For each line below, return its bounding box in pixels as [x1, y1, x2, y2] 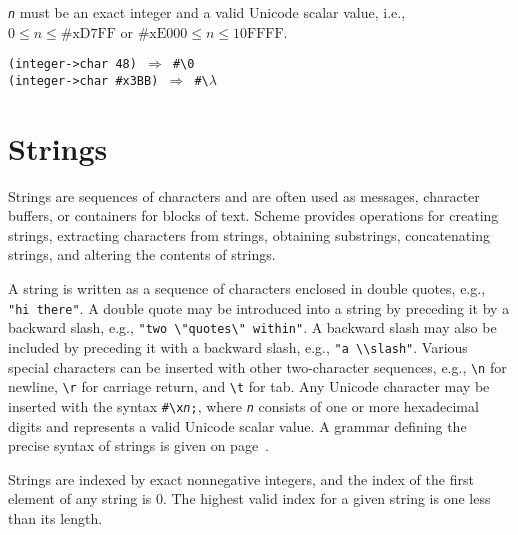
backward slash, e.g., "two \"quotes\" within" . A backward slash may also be [8, 317, 497, 338]
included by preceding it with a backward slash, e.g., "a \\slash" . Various [8, 336, 468, 357]
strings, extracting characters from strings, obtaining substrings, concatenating [8, 224, 490, 245]
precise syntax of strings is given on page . [8, 435, 270, 456]
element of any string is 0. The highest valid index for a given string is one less [8, 488, 491, 509]
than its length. [8, 507, 103, 528]
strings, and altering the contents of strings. [8, 244, 276, 265]
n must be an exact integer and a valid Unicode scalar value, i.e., [8, 2, 406, 22]
